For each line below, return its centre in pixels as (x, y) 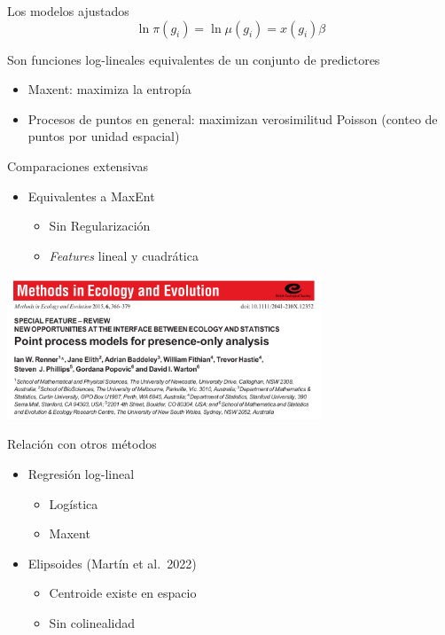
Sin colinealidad (92, 623)
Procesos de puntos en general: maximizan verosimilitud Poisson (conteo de (233, 118)
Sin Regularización (100, 226)
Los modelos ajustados (68, 11)
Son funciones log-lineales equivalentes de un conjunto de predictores (194, 59)
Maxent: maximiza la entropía (109, 89)
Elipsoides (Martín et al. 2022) (112, 563)
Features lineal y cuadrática (124, 255)
